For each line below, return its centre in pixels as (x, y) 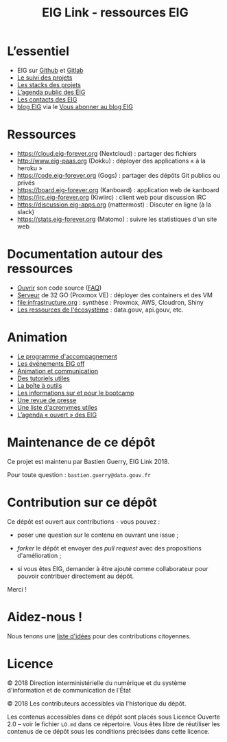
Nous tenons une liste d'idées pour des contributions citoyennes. (99, 636)
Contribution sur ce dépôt (82, 502)
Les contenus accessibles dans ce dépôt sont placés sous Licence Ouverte (114, 717)
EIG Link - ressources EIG (115, 13)
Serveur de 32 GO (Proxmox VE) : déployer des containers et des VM (115, 295)
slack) (26, 211)
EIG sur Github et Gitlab (50, 70)
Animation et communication (57, 371)
